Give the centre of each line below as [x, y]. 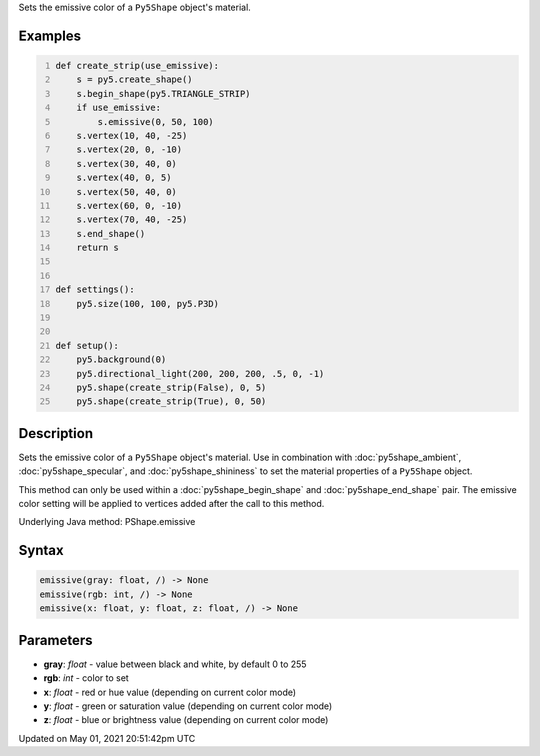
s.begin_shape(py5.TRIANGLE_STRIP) [163, 93]
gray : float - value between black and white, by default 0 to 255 [175, 664]
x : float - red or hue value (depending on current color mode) [170, 692]
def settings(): [95, 289]
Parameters [55, 640]
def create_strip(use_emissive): [137, 65]
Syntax [41, 550]
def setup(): [87, 345]
